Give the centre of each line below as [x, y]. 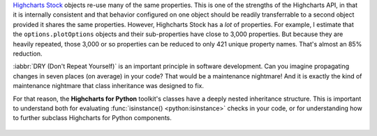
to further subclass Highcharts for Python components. [93, 118]
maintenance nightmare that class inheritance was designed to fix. [108, 86]
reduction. [28, 53]
